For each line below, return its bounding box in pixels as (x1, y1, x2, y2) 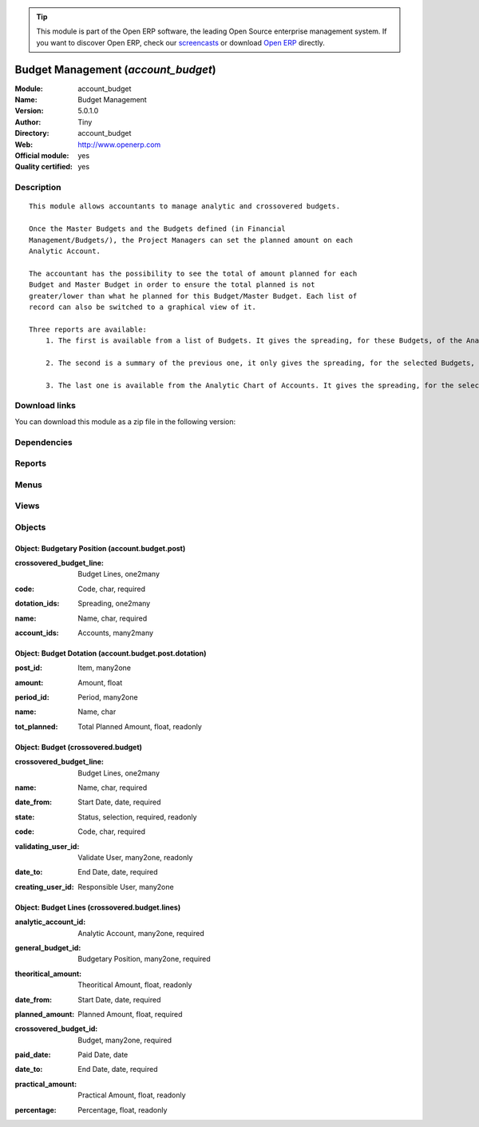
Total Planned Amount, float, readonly (77, 721, 203, 731)
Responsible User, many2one (77, 882, 175, 891)
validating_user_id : (14, 841, 80, 851)
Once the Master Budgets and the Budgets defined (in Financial (29, 224, 287, 233)
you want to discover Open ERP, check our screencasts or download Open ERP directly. (36, 38, 325, 47)
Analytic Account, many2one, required (77, 928, 204, 938)
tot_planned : (14, 721, 58, 731)
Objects (14, 522, 46, 533)
